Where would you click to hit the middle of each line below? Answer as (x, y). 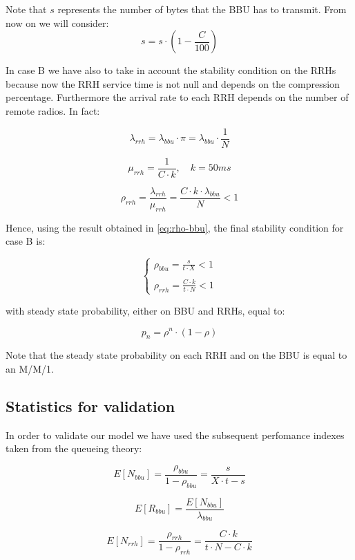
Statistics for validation (90, 405)
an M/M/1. (30, 368)
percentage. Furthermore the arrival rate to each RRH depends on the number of (177, 97)
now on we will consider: (57, 22)
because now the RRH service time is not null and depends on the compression (173, 83)
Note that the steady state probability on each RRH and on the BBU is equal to (176, 355)
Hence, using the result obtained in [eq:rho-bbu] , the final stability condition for (175, 227)
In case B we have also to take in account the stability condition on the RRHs (171, 70)
